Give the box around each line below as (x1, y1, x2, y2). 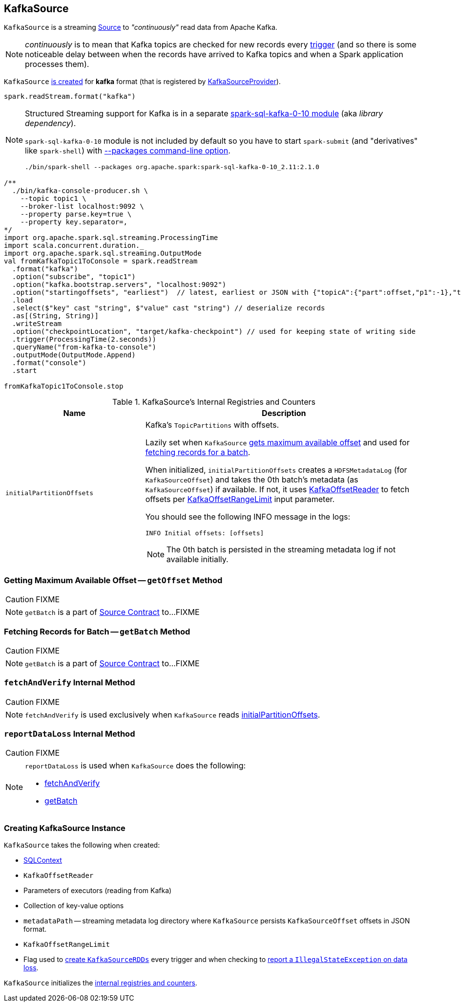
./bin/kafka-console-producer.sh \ (12, 187, 148, 195)
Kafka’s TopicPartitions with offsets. (145, 420, 279, 430)
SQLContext (23, 856, 62, 865)
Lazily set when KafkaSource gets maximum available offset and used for (145, 437, 410, 448)
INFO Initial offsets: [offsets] (145, 529, 264, 537)
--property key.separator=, (20, 218, 127, 226)
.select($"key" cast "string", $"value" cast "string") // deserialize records (12, 304, 325, 312)
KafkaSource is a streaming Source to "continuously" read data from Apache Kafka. (4, 23, 277, 32)
